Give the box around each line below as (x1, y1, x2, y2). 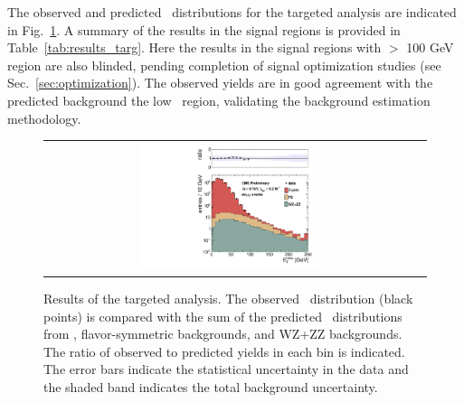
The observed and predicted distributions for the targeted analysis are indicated (7, 3, 457, 21)
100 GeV (406, 38, 454, 57)
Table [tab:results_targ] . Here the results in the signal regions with (7, 38, 382, 57)
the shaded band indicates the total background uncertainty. (43, 377, 378, 396)
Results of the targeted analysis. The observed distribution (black (43, 288, 413, 307)
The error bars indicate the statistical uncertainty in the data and (43, 360, 409, 379)
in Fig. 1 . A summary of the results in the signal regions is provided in (7, 20, 401, 39)
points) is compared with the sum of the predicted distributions (43, 306, 402, 325)
